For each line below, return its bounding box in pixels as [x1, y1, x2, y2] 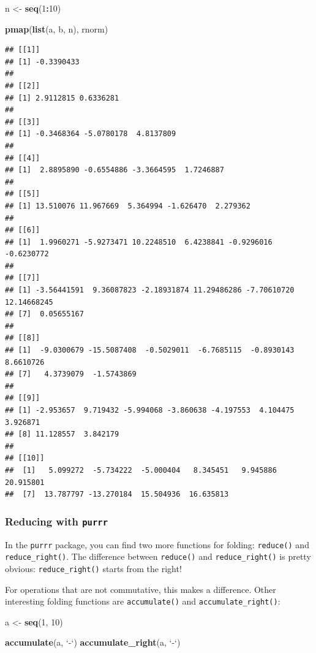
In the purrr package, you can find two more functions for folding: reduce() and [5, 538, 309, 551]
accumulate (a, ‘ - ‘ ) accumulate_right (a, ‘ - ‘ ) [5, 636, 181, 649]
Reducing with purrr [5, 513, 108, 529]
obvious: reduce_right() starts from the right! [5, 562, 182, 575]
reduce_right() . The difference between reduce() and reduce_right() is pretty [5, 550, 311, 563]
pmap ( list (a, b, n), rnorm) [5, 22, 108, 35]
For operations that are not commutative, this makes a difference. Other [5, 582, 276, 595]
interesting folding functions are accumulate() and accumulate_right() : [5, 595, 280, 608]
